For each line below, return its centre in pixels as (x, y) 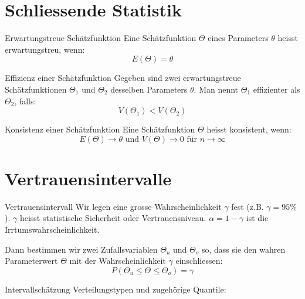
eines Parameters (238, 38)
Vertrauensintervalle (88, 178)
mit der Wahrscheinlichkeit (118, 261)
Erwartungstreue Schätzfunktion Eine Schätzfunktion (101, 38)
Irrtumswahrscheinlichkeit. (52, 229)
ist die (257, 218)
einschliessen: (199, 261)
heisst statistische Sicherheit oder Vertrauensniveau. (113, 218)
